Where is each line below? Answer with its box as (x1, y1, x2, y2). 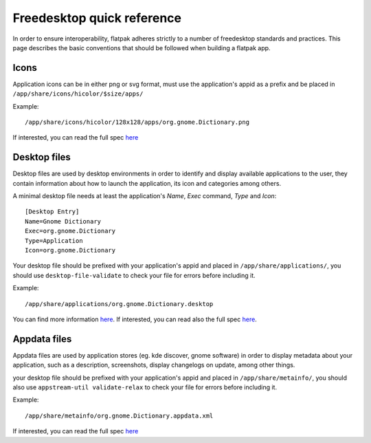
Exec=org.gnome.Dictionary (25, 227, 116, 235)
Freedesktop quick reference (12, 10, 182, 25)
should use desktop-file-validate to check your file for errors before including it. (12, 271, 256, 279)
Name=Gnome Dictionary (25, 217, 102, 225)
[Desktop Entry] (25, 208, 80, 216)
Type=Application (25, 237, 83, 244)
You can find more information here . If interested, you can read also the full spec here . (12, 315, 257, 323)
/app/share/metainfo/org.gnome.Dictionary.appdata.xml (25, 411, 214, 420)
